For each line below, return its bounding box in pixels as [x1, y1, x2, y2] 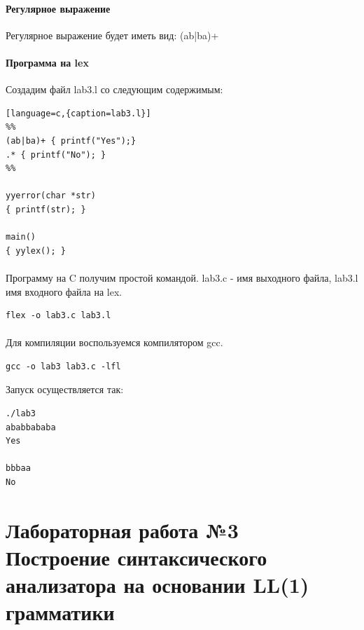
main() [6, 232, 36, 242]
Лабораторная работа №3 [6, 515, 239, 544]
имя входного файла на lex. [6, 284, 122, 299]
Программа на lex [6, 55, 89, 69]
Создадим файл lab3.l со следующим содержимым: [6, 82, 223, 97]
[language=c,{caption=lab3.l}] [6, 108, 151, 118]
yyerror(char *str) [6, 191, 96, 201]
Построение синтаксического [6, 543, 267, 571]
